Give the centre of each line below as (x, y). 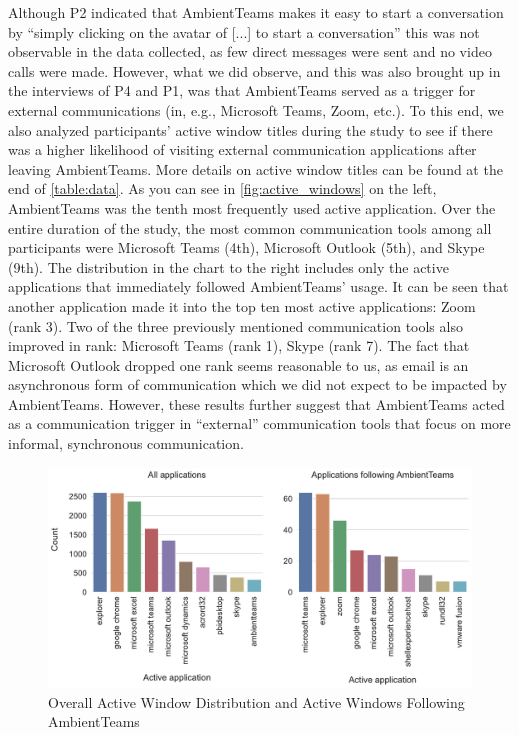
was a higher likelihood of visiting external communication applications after (242, 149)
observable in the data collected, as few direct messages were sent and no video (250, 51)
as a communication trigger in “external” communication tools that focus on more (259, 423)
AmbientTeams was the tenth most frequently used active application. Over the (252, 207)
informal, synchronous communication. (126, 443)
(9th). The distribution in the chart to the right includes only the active (228, 266)
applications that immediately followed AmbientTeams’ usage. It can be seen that (258, 286)
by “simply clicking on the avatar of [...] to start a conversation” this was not (244, 31)
